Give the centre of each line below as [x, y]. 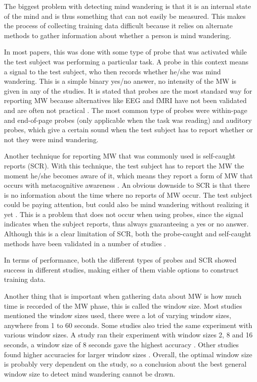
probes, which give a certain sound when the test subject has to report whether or [128, 130]
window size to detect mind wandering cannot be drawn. [90, 373]
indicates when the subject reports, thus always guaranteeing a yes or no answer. [126, 224]
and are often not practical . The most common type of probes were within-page [126, 110]
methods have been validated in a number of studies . [85, 243]
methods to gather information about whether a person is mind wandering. [118, 35]
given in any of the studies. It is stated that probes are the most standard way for [128, 90]
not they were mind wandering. [51, 139]
